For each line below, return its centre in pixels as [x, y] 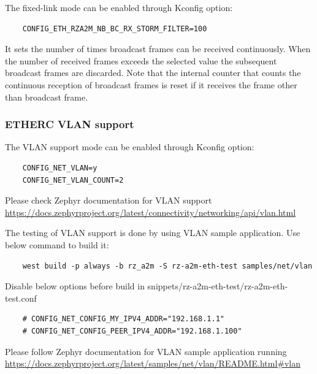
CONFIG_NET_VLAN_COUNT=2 [73, 180]
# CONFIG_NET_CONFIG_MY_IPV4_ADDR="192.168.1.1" [123, 319]
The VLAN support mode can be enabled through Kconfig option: [130, 147]
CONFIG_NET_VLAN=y [60, 168]
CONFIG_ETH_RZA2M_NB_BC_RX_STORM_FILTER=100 [115, 29]
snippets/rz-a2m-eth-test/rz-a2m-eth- [218, 286]
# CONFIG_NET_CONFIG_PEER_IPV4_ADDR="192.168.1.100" [132, 331]
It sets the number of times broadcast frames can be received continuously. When [158, 49]
